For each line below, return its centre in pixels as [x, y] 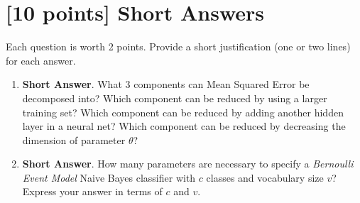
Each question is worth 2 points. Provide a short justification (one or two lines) [178, 46]
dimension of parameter [74, 139]
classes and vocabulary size [265, 177]
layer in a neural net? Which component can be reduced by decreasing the [184, 126]
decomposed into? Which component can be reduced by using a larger [175, 98]
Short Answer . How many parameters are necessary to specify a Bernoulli [188, 164]
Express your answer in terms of [92, 191]
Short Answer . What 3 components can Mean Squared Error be [166, 84]
